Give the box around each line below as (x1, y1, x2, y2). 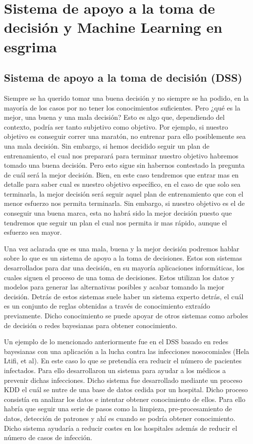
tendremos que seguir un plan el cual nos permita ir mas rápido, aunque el (4, 217, 227, 227)
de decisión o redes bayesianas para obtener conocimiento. (4, 320, 177, 330)
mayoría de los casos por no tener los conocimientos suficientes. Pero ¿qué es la (4, 102, 240, 112)
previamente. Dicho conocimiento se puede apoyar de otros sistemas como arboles (4, 311, 248, 321)
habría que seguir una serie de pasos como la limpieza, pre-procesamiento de (4, 403, 232, 414)
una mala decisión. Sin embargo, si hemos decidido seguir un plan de (4, 140, 210, 151)
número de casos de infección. (4, 432, 92, 443)
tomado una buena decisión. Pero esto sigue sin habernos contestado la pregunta (4, 160, 245, 170)
